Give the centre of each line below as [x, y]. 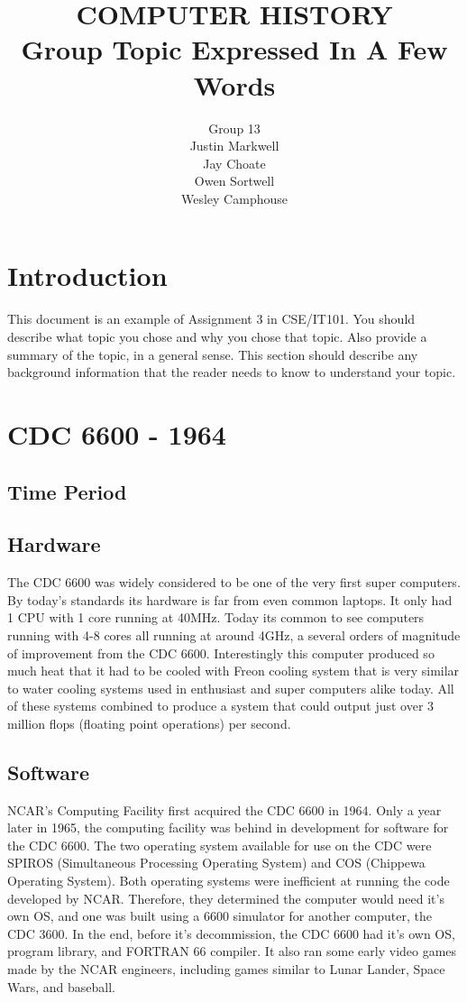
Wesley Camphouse [234, 198]
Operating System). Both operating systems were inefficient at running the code [229, 881]
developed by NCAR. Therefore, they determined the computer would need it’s [226, 898]
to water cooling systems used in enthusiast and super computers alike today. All [231, 688]
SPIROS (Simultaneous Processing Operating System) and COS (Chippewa [216, 863]
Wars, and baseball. [61, 986]
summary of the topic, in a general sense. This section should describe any [213, 354]
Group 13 [234, 128]
